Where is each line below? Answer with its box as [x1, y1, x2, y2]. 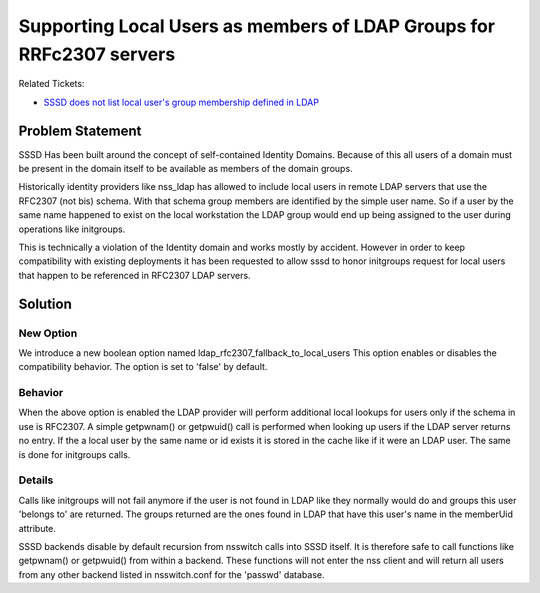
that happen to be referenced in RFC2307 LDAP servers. [18, 269, 251, 281]
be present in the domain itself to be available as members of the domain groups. [18, 163, 354, 175]
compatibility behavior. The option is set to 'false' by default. [18, 361, 268, 373]
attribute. [18, 522, 57, 534]
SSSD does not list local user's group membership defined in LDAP [43, 96, 320, 108]
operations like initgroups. [18, 223, 126, 235]
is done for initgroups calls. [18, 448, 131, 460]
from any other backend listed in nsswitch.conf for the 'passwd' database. [18, 568, 325, 580]
